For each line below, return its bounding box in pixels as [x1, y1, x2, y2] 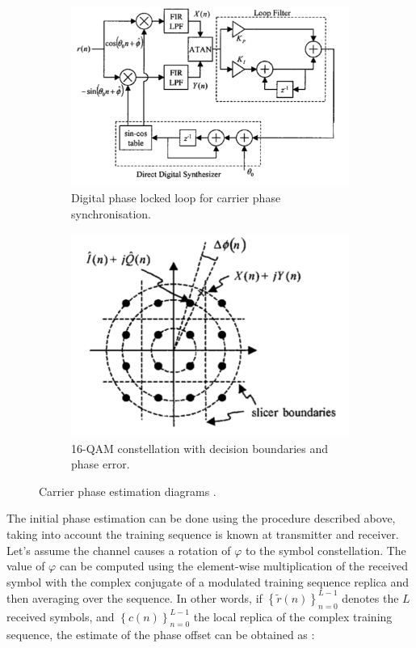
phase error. [71, 455, 130, 472]
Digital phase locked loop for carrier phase [71, 189, 281, 206]
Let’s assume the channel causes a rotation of [6, 541, 231, 558]
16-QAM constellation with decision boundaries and [71, 439, 329, 456]
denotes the [342, 589, 399, 606]
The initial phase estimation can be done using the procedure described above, [6, 510, 396, 527]
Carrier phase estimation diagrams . [39, 482, 216, 499]
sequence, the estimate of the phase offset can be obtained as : [6, 625, 315, 642]
